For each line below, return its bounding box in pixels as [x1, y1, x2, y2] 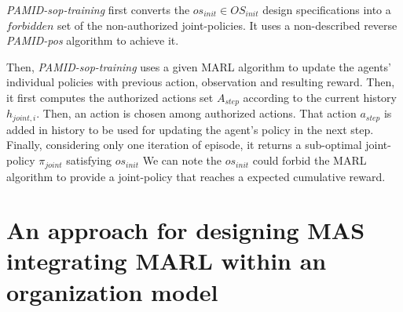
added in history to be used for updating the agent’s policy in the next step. [6, 121, 374, 137]
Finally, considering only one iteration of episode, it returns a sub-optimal [6, 136, 362, 153]
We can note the [142, 152, 222, 169]
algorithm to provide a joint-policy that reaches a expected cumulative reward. [6, 168, 386, 184]
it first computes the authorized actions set [6, 89, 214, 105]
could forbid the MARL [252, 152, 367, 169]
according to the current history [243, 89, 398, 105]
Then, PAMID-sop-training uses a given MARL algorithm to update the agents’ [6, 58, 391, 74]
